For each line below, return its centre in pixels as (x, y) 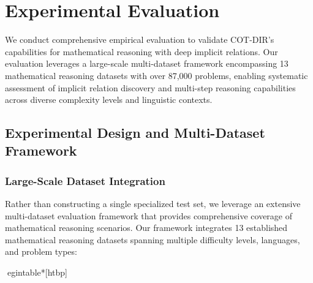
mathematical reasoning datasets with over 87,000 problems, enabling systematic (156, 75)
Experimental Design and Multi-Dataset (135, 133)
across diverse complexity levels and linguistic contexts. (109, 100)
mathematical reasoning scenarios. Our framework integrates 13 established (146, 228)
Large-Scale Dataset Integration (85, 180)
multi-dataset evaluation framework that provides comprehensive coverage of (149, 215)
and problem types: (41, 251)
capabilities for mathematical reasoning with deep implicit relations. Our (141, 51)
